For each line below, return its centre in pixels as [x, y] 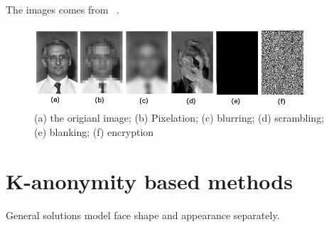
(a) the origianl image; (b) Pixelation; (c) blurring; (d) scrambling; [179, 118]
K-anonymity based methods [149, 180]
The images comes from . [63, 9]
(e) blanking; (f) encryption [94, 131]
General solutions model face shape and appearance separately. [143, 215]
